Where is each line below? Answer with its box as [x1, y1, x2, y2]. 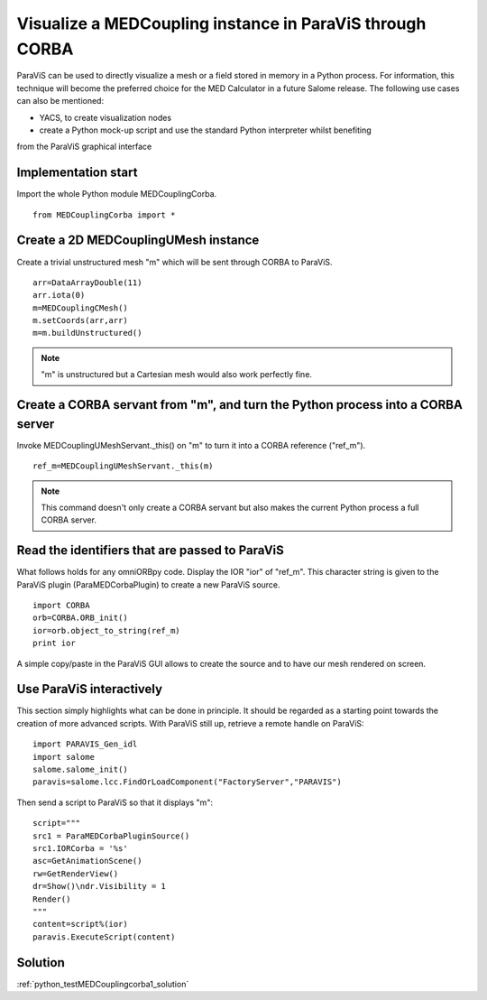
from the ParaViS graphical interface [16, 141, 152, 153]
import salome [32, 752, 95, 762]
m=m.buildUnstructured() [32, 328, 142, 338]
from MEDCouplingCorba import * [32, 209, 176, 220]
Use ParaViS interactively [16, 681, 162, 697]
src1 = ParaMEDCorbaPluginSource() [32, 830, 190, 841]
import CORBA [32, 600, 90, 610]
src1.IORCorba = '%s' [32, 843, 128, 853]
